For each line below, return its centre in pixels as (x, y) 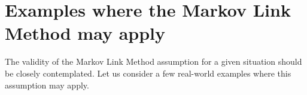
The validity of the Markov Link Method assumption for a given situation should (153, 61)
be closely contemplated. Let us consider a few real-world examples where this (148, 73)
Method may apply (85, 33)
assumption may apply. (47, 85)
